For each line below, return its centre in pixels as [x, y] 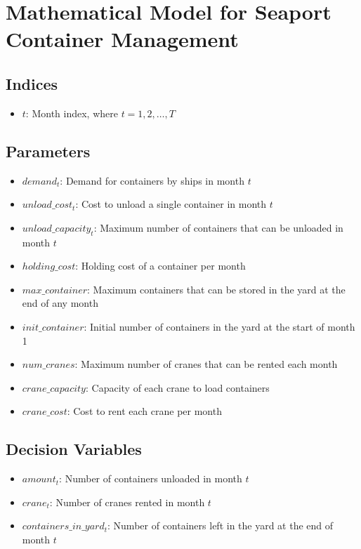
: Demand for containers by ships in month [152, 180]
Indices [32, 83]
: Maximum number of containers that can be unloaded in [218, 227]
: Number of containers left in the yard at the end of [221, 525]
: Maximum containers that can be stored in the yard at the [216, 289]
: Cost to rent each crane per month [144, 411]
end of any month [60, 303]
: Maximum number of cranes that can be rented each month [206, 364]
